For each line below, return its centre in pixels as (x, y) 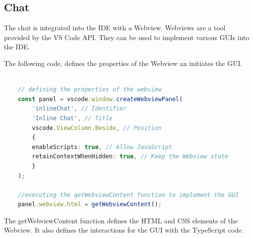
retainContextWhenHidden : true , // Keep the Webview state (130, 157)
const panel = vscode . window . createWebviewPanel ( (100, 99)
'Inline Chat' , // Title (72, 118)
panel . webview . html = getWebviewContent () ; (90, 205)
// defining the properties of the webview (90, 90)
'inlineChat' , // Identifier (79, 109)
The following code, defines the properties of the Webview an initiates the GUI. (123, 63)
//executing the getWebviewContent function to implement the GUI (128, 195)
